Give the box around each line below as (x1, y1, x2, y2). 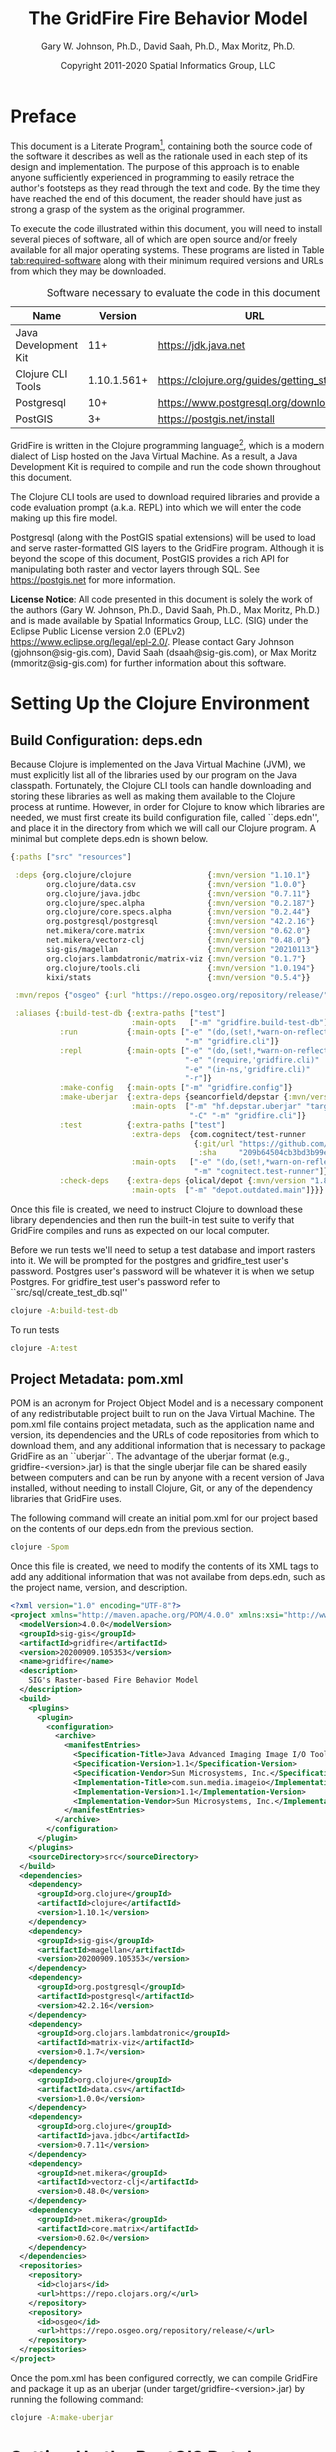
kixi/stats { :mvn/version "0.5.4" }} (46, 972, 311, 982)
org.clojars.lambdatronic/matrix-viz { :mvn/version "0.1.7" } (46, 953, 307, 964)
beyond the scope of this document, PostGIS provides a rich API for (10, 553, 290, 564)
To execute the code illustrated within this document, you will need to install (10, 223, 323, 235)
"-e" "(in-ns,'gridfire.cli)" (184, 1064, 311, 1074)
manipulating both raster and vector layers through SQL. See (10, 563, 260, 575)
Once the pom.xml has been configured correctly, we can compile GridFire (10, 2372, 318, 2384)
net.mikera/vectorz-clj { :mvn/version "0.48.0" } (46, 935, 311, 945)
